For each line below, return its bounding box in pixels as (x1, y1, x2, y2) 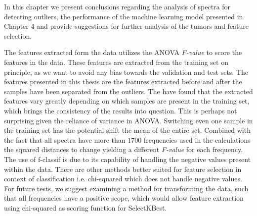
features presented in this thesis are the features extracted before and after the (4, 76, 242, 87)
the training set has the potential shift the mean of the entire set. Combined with (4, 125, 251, 135)
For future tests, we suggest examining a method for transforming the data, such (4, 183, 249, 193)
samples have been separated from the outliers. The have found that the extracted (4, 86, 253, 96)
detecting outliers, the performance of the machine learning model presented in (4, 11, 243, 21)
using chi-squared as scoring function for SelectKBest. (4, 202, 167, 213)
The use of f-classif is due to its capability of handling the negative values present (4, 154, 251, 164)
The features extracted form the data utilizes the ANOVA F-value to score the (4, 47, 242, 57)
